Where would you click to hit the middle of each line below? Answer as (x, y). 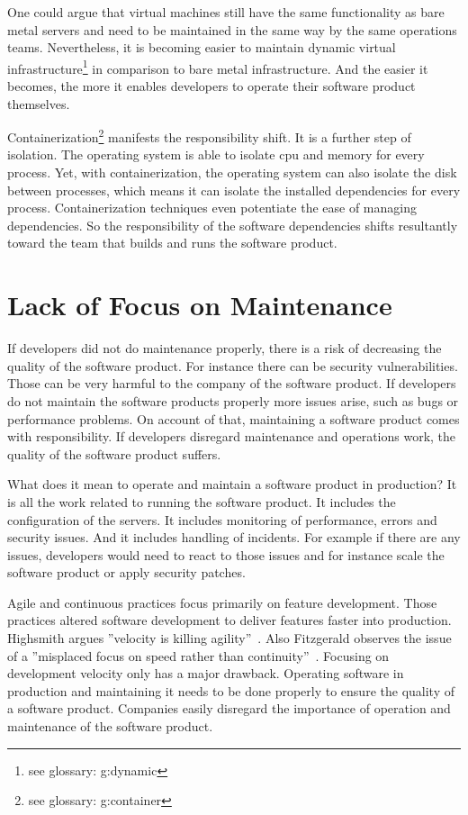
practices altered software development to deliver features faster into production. (229, 620)
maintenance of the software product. (110, 726)
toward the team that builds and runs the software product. (172, 243)
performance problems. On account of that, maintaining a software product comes (234, 418)
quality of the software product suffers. (114, 453)
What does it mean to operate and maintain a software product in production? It (232, 484)
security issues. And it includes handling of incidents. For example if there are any (234, 537)
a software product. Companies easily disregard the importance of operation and (229, 708)
